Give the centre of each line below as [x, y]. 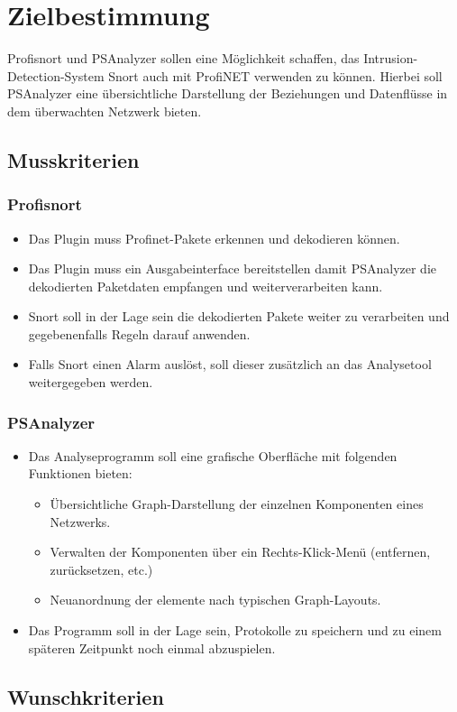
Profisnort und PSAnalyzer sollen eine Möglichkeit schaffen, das [183, 58]
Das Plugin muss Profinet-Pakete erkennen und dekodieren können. [214, 238]
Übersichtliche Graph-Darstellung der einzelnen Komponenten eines [237, 504]
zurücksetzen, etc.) [101, 569]
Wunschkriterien [86, 696]
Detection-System [56, 75]
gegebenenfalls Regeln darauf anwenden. [139, 333]
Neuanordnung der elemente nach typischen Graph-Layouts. [215, 600]
